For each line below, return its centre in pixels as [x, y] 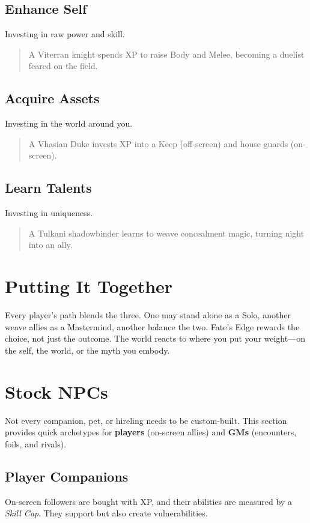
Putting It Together [89, 286]
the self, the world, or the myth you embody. [87, 350]
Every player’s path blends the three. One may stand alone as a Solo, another [148, 315]
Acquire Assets [52, 98]
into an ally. [50, 245]
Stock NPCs [56, 391]
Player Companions [67, 476]
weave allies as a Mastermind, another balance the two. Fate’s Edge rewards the [152, 326]
